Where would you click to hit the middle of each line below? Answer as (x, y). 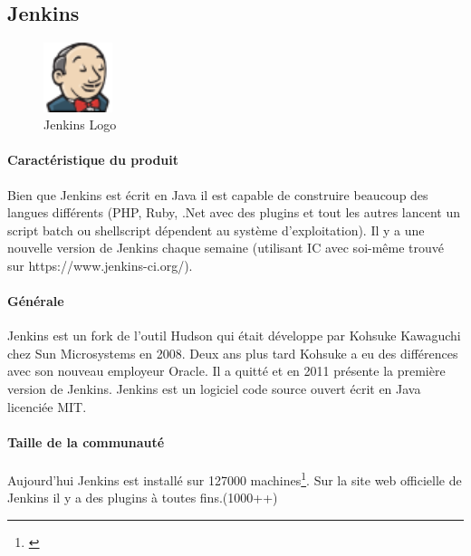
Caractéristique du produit (93, 160)
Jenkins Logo (80, 125)
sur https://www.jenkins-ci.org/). (100, 265)
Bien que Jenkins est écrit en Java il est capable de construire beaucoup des (218, 194)
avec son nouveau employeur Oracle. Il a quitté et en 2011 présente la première (226, 371)
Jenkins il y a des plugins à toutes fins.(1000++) (143, 498)
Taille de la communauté (86, 441)
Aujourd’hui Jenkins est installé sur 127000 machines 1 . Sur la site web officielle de (235, 479)
